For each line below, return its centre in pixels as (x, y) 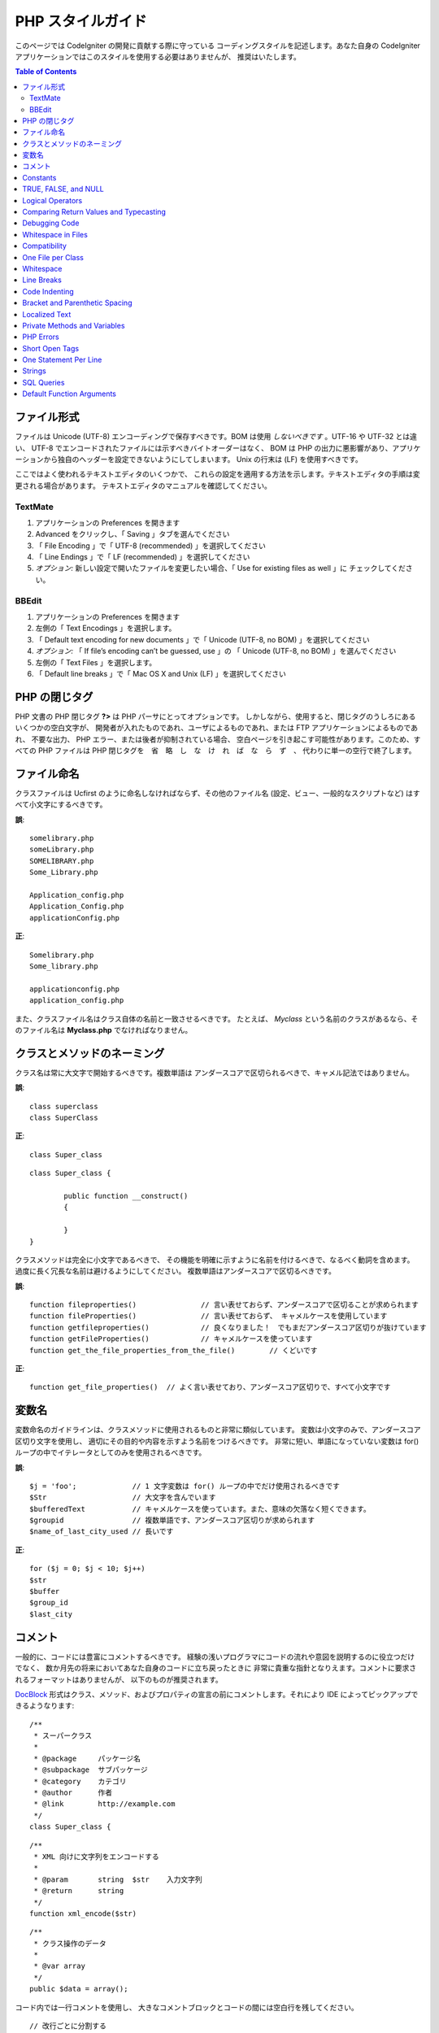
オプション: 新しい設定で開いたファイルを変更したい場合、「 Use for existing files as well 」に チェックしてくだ (221, 568)
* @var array (59, 1966)
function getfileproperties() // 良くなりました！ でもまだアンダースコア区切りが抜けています (228, 1327)
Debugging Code (51, 223)
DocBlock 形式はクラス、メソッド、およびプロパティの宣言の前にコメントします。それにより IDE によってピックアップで (217, 1694)
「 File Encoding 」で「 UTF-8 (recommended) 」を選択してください (150, 546)
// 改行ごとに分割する (68, 2026)
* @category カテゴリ (80, 1781)
